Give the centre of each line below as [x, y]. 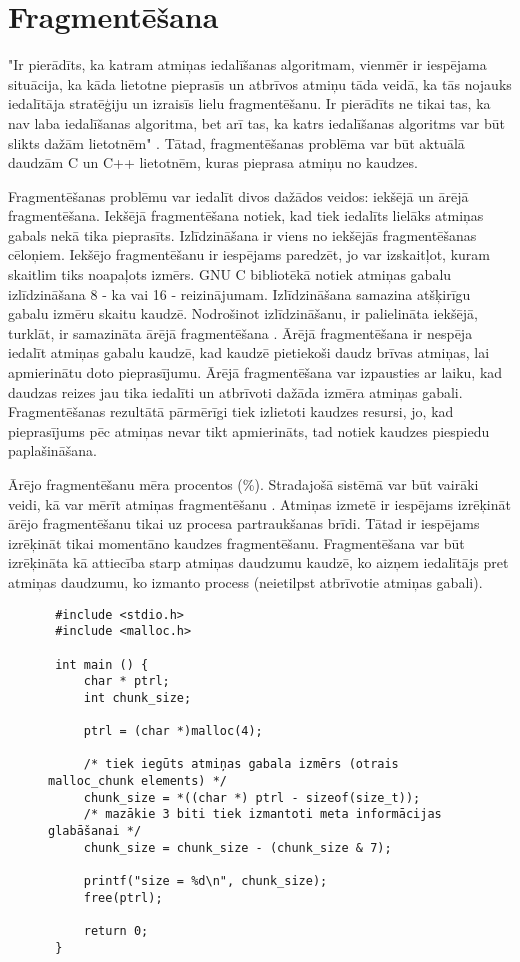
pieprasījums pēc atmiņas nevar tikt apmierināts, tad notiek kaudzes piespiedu [249, 430]
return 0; [116, 931]
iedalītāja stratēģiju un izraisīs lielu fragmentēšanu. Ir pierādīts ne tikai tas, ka [249, 103]
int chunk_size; [137, 697]
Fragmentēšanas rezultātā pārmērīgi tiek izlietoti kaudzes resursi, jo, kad [231, 411]
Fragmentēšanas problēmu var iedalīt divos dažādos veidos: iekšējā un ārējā [238, 195]
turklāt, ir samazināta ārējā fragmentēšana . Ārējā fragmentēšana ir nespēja [240, 332]
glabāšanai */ [95, 831]
